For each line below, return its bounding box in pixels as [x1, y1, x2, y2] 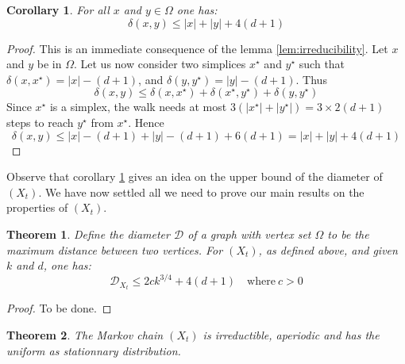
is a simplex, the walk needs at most [49, 98, 227, 115]
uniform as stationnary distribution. [6, 342, 181, 358]
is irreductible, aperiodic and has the [202, 326, 380, 343]
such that [299, 56, 345, 72]
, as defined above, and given [258, 241, 398, 258]
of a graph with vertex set [187, 225, 311, 242]
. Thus [295, 71, 327, 87]
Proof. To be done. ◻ [6, 300, 112, 316]
